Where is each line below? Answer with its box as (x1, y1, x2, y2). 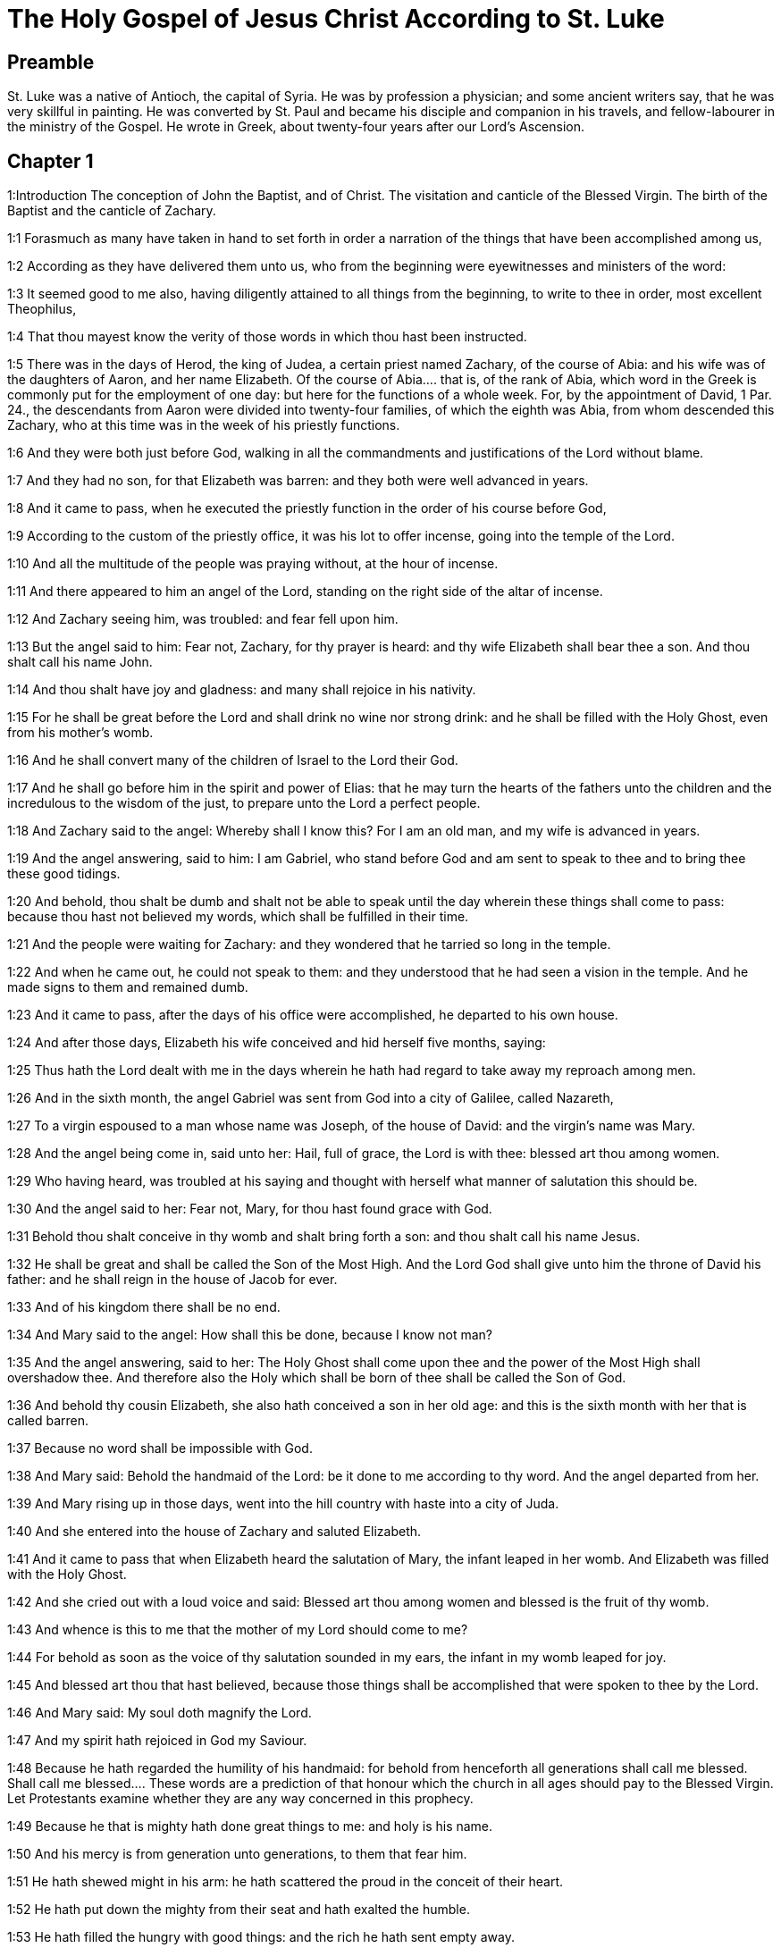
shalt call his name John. (7, 654, 153, 670)
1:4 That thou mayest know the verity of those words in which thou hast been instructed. (7, 329, 527, 345)
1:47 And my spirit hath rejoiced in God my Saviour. (7, 1733, 307, 1749)
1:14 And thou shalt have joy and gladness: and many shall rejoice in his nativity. (7, 682, 476, 698)
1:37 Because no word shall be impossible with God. (7, 1440, 313, 1457)
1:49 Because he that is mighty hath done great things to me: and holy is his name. (7, 1818, 493, 1835)
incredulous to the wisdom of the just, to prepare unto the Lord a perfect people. (7, 795, 481, 811)
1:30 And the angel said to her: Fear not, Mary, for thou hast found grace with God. (7, 1201, 492, 1217)
